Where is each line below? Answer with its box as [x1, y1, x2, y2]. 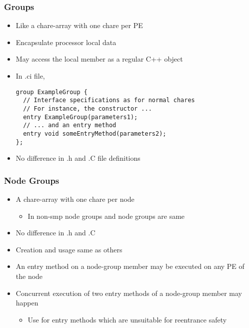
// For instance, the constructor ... [23, 105, 152, 112]
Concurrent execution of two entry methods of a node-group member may [15, 287, 242, 298]
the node [15, 270, 43, 281]
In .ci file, [15, 71, 45, 81]
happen [15, 297, 38, 308]
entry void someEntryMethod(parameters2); [23, 130, 166, 137]
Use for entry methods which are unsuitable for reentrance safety [27, 314, 227, 324]
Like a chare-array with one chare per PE [15, 20, 143, 31]
